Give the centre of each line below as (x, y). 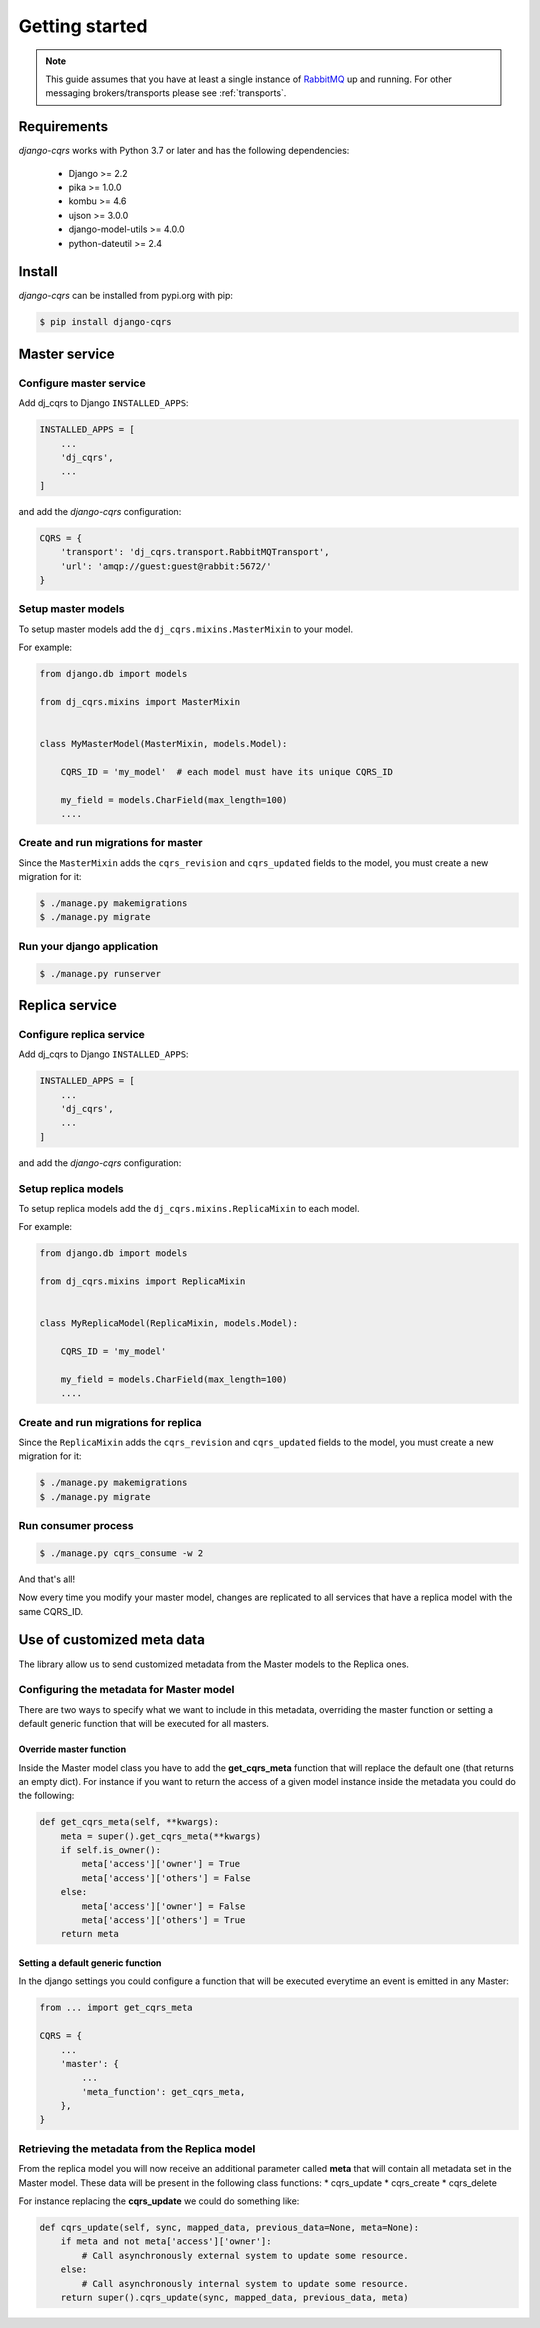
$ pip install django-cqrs (105, 322)
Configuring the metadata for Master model (126, 1690)
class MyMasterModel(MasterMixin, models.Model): (163, 743)
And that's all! (46, 1579)
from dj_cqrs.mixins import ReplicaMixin (142, 1281)
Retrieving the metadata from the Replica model (137, 2148)
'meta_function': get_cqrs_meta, (163, 2091)
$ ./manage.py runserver (100, 973)
